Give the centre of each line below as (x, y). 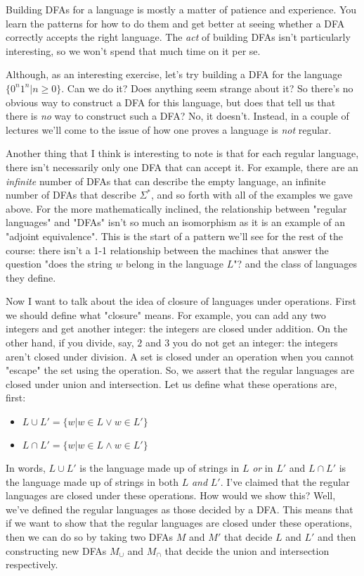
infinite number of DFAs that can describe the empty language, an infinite (166, 181)
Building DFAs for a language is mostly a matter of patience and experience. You (181, 9)
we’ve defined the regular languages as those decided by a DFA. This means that (180, 509)
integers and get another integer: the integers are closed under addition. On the (177, 328)
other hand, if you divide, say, (70, 343)
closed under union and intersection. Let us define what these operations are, (171, 383)
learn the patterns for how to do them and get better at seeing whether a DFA (175, 23)
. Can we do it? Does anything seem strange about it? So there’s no (207, 88)
